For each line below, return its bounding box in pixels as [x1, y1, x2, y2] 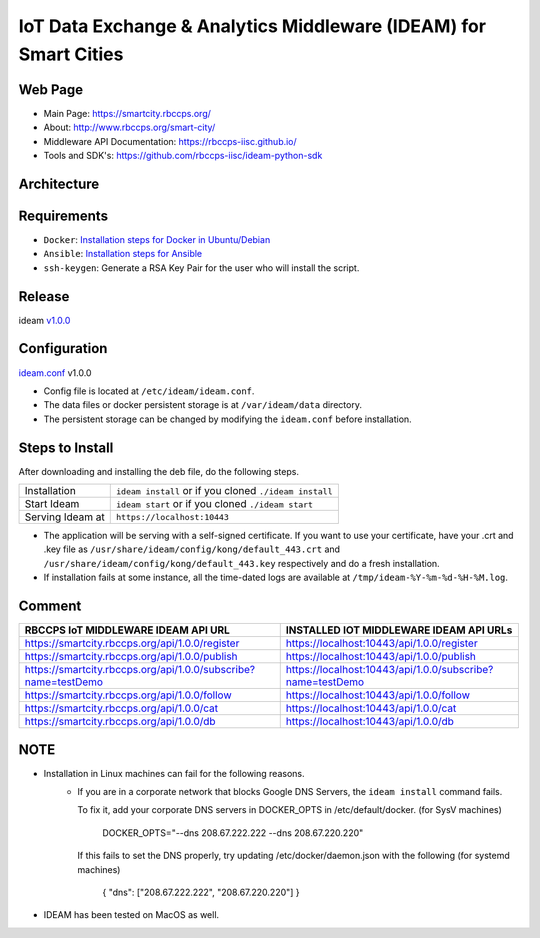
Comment [18, 598, 82, 614]
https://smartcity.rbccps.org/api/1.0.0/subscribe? [24, 663, 255, 677]
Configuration [18, 340, 108, 357]
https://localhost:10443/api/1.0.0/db [285, 715, 455, 729]
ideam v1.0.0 [18, 314, 71, 326]
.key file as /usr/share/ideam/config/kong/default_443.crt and [43, 543, 340, 555]
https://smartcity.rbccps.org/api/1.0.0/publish [24, 650, 239, 664]
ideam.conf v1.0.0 [18, 366, 92, 379]
